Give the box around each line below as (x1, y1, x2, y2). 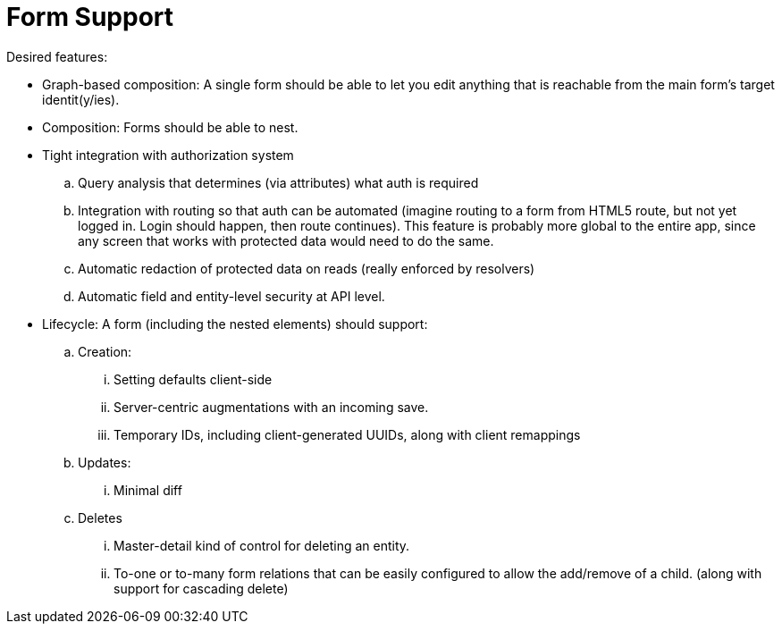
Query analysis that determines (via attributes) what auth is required (78, 174, 479, 190)
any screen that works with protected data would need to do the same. (78, 232, 494, 248)
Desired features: (6, 48, 108, 64)
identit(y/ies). (42, 91, 120, 107)
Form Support (6, 2, 174, 32)
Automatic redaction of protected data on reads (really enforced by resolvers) (78, 260, 535, 276)
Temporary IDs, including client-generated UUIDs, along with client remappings (114, 426, 581, 442)
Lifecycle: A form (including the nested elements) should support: (42, 315, 428, 332)
